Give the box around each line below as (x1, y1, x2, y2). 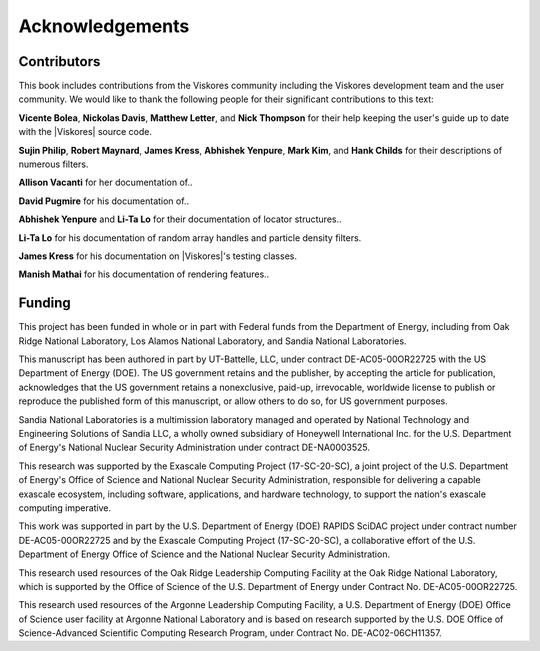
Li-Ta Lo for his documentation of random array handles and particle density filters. (18, 231, 362, 244)
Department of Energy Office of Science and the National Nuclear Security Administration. (18, 548, 390, 560)
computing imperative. (18, 501, 112, 514)
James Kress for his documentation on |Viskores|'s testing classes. (18, 250, 297, 262)
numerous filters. (18, 158, 89, 170)
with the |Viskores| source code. (18, 126, 153, 138)
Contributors (18, 53, 101, 70)
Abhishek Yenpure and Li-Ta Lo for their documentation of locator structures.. (18, 213, 342, 225)
